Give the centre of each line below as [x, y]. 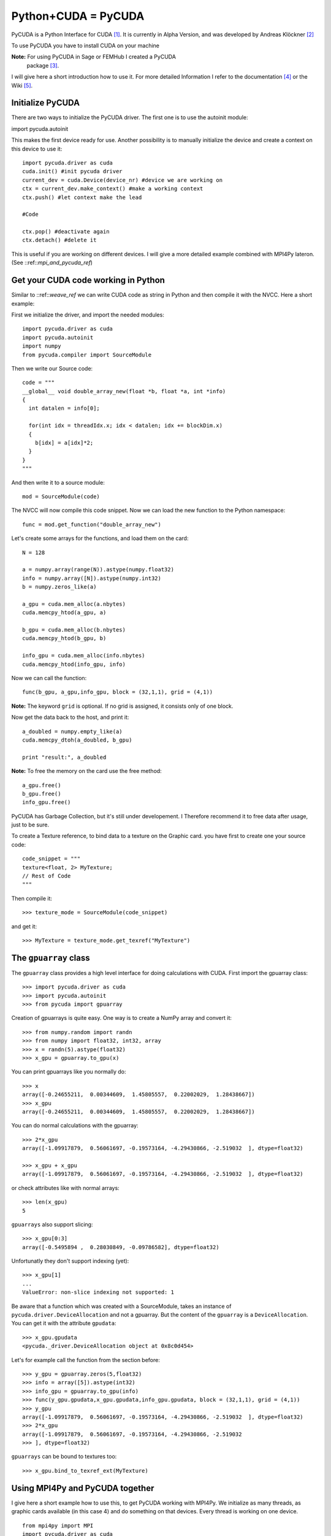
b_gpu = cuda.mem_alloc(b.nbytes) [74, 630]
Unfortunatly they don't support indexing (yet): [70, 1261]
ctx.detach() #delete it [59, 240]
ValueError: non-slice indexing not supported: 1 [98, 1292]
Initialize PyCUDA [45, 103]
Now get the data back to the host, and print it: [70, 717]
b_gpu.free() [42, 793]
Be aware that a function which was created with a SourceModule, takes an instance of [121, 1306]
